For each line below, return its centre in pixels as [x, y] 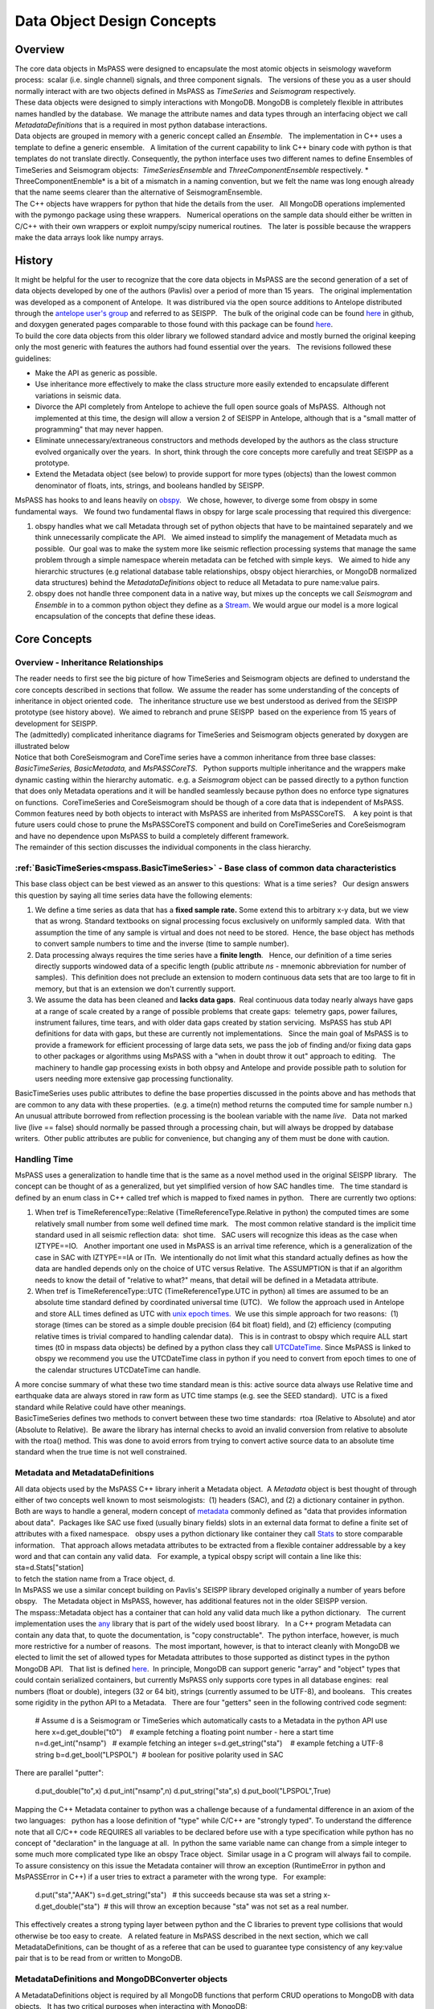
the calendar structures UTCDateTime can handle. [118, 1369]
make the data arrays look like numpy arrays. [89, 237]
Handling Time [44, 1159]
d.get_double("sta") [68, 1906]
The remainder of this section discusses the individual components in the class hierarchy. [163, 847]
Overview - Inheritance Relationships [89, 662]
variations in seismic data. [78, 395]
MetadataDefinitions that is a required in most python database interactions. [141, 125]
